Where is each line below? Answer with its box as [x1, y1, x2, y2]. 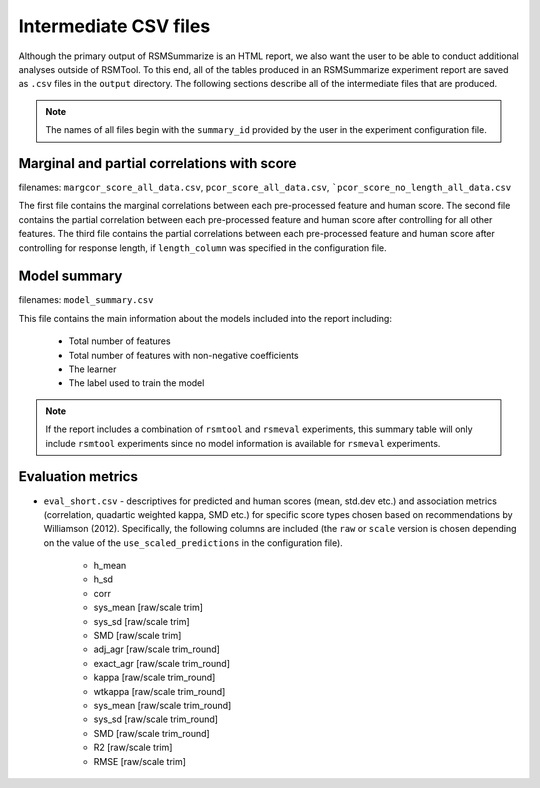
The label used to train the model [68, 377, 205, 389]
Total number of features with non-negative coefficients [68, 349, 299, 361]
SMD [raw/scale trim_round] [93, 727, 210, 739]
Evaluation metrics [18, 468, 139, 485]
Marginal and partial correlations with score [18, 155, 297, 172]
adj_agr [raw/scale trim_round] [93, 643, 220, 655]
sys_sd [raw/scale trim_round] [93, 713, 219, 725]
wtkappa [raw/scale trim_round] [93, 685, 226, 697]
